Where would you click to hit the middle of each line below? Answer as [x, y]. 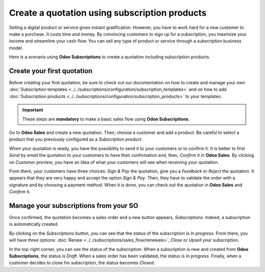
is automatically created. [34, 224]
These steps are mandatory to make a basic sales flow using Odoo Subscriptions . [106, 119]
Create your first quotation [51, 71]
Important [33, 110]
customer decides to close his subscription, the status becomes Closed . [82, 263]
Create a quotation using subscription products [108, 13]
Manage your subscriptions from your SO [74, 206]
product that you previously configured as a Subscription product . [76, 139]
